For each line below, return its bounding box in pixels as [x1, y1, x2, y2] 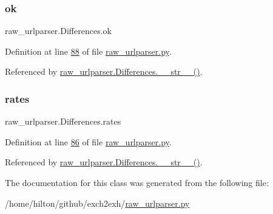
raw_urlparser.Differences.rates [5, 115, 121, 128]
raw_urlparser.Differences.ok [5, 24, 112, 37]
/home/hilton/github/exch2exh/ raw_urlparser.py [5, 196, 190, 209]
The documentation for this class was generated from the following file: [5, 176, 269, 188]
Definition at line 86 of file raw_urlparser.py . [5, 135, 172, 148]
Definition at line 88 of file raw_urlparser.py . [5, 44, 172, 57]
